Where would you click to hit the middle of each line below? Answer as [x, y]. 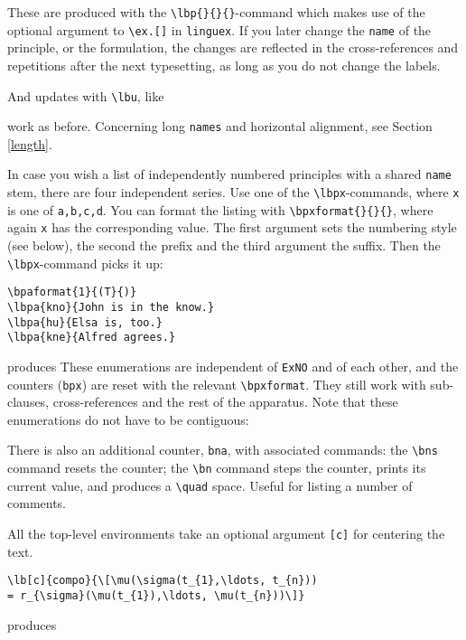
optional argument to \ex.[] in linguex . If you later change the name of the [219, 29]
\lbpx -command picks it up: [85, 263]
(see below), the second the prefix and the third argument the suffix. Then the [224, 245]
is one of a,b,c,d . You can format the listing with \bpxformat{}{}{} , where [220, 209]
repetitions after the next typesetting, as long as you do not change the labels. [224, 65]
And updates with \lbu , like [86, 95]
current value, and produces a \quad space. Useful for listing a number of [210, 485]
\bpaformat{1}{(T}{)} [72, 292]
